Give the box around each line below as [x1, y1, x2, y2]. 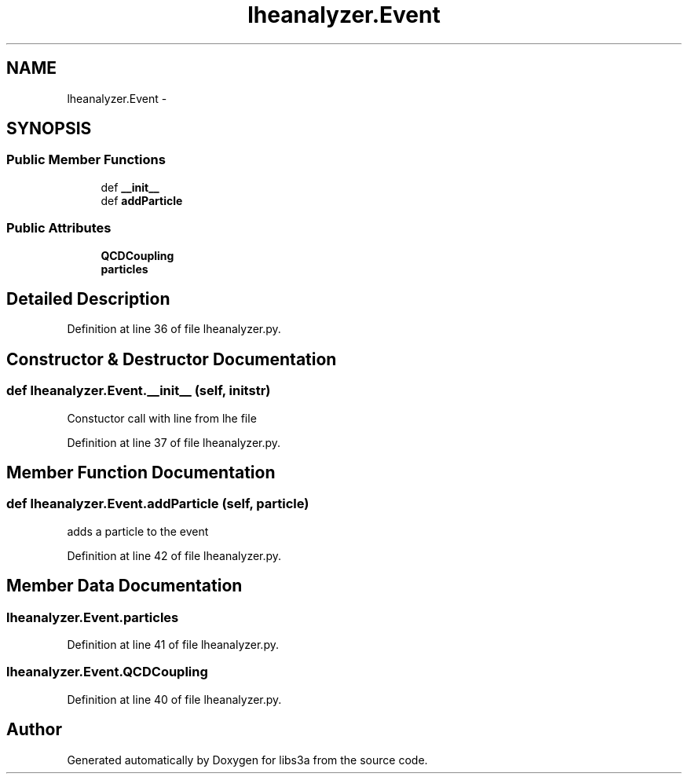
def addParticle [101, 193, 183, 207]
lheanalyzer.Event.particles [6, 609, 179, 625]
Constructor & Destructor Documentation [6, 349, 337, 369]
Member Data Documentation [6, 576, 243, 596]
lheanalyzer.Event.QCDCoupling [6, 664, 208, 680]
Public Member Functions [6, 152, 166, 168]
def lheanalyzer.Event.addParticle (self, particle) [6, 496, 309, 512]
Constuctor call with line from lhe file [67, 411, 257, 425]
